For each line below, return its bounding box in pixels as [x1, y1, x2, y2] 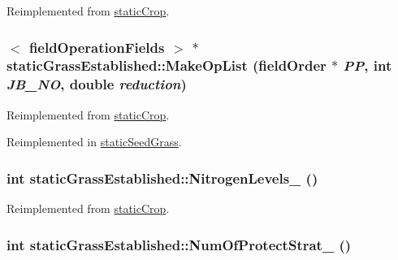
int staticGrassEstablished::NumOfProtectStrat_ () [6, 234, 352, 254]
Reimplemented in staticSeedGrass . [6, 133, 182, 150]
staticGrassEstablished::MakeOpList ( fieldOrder [6, 55, 327, 76]
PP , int [343, 55, 392, 76]
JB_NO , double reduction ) [6, 74, 187, 94]
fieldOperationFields [28, 37, 165, 57]
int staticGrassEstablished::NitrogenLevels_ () [6, 167, 318, 188]
